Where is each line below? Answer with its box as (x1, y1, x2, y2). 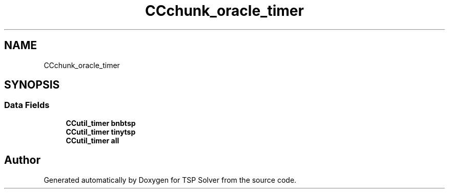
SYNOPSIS (4, 78, 60, 92)
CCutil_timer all (66, 136, 119, 145)
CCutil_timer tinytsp (66, 127, 136, 136)
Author (4, 154, 40, 167)
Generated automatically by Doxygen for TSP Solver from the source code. (44, 175, 297, 184)
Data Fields (4, 100, 50, 111)
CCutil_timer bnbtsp (66, 118, 136, 127)
